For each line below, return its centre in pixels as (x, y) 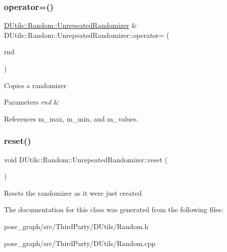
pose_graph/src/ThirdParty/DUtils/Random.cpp (80, 243)
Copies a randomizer (35, 85)
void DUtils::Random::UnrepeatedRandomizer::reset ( (86, 159)
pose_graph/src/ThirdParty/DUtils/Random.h (76, 226)
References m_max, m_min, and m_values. (71, 118)
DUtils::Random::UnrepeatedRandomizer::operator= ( (87, 35)
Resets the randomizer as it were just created (73, 192)
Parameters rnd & (32, 102)
